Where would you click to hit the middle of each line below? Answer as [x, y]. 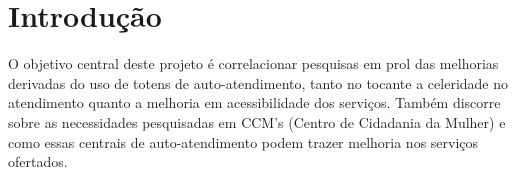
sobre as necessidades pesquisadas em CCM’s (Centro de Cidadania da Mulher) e [257, 121]
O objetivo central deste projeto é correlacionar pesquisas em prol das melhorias [253, 63]
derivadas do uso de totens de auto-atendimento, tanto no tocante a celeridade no [258, 82]
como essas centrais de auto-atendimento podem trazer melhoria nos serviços [243, 141]
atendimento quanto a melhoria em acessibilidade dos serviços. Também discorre [254, 102]
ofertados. [38, 161]
